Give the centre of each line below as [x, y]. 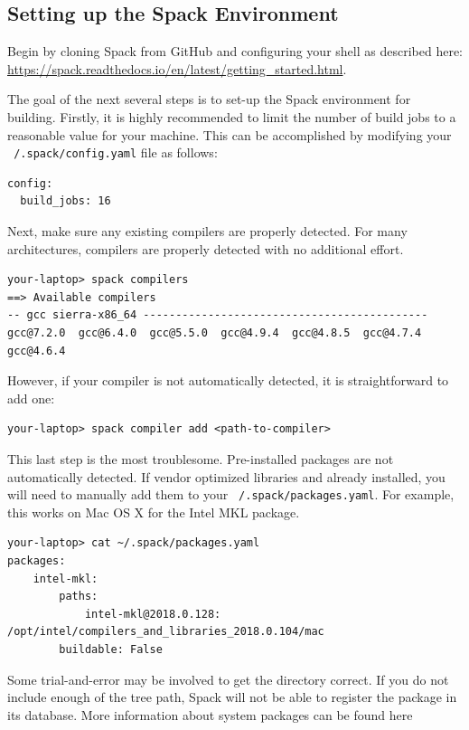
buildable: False [111, 649]
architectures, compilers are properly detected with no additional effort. [206, 248]
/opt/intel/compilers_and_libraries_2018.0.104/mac [166, 632]
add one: [31, 398]
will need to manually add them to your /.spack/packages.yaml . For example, [231, 494]
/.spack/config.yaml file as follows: [116, 152]
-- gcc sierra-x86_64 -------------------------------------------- [218, 315]
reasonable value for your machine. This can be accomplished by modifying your [230, 134]
